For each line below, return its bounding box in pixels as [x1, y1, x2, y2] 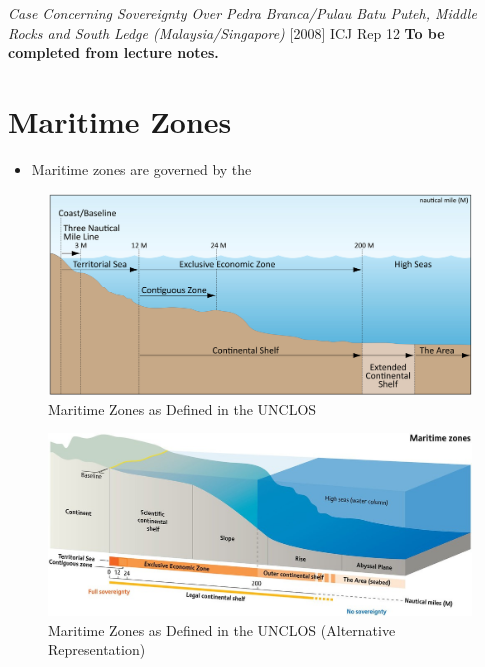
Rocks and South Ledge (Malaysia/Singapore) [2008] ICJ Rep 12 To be [8, 22, 445, 43]
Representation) [48, 639, 146, 660]
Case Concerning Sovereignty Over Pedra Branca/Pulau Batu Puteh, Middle [8, 3, 477, 23]
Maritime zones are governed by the [31, 158, 252, 179]
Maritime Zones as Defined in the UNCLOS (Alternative [48, 619, 396, 640]
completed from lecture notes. [8, 42, 219, 63]
